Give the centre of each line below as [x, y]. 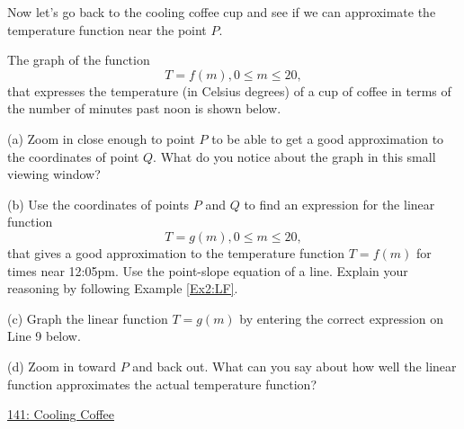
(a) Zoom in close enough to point [101, 138]
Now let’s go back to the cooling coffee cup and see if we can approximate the [222, 12]
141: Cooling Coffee [61, 414]
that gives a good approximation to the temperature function [176, 252]
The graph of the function [79, 60]
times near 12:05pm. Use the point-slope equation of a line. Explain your [208, 270]
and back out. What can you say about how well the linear [294, 366]
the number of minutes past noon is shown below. [144, 108]
